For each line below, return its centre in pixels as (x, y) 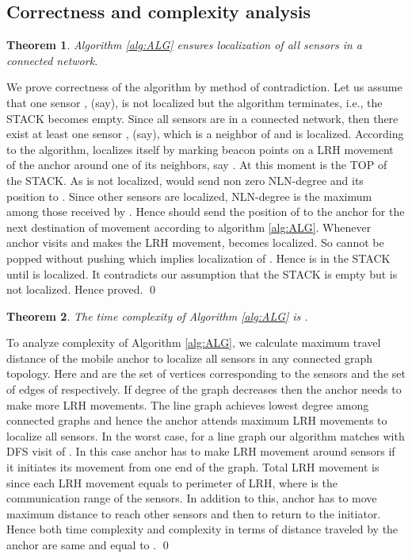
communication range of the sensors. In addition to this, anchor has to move (192, 498)
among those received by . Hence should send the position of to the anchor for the (206, 212)
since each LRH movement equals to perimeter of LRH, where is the (172, 482)
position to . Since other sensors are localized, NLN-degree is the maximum (189, 196)
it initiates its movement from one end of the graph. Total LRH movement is (193, 467)
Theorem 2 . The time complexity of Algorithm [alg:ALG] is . (157, 316)
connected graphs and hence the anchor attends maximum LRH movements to (197, 420)
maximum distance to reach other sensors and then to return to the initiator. (194, 513)
